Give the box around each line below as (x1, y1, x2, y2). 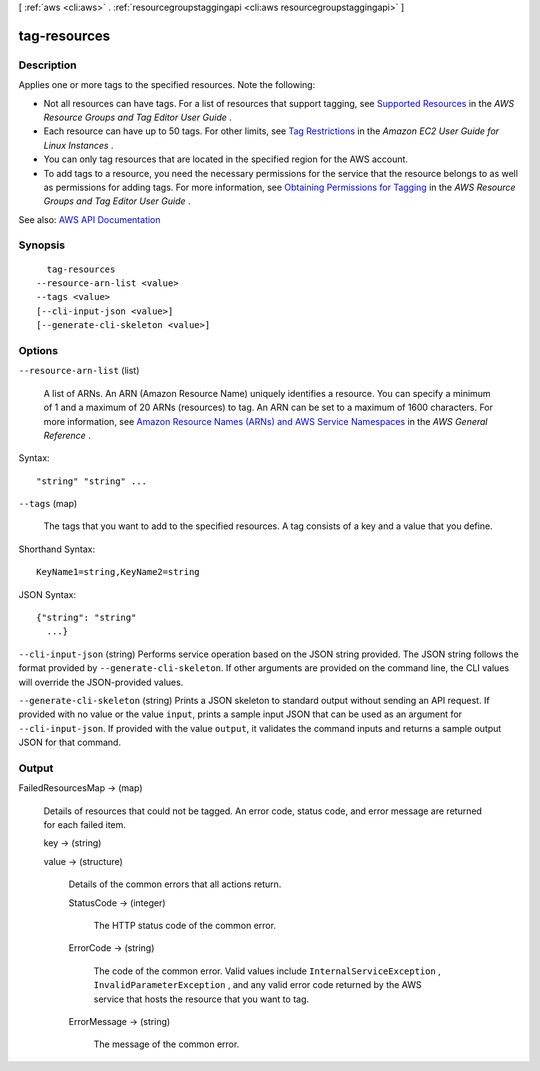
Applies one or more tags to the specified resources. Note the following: (18, 79, 316, 91)
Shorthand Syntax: (18, 543, 95, 555)
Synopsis (18, 238, 65, 252)
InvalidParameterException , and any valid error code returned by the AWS (93, 979, 422, 991)
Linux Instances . (43, 139, 114, 151)
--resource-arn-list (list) (18, 365, 140, 377)
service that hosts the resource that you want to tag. (93, 993, 310, 1005)
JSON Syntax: (18, 588, 77, 600)
